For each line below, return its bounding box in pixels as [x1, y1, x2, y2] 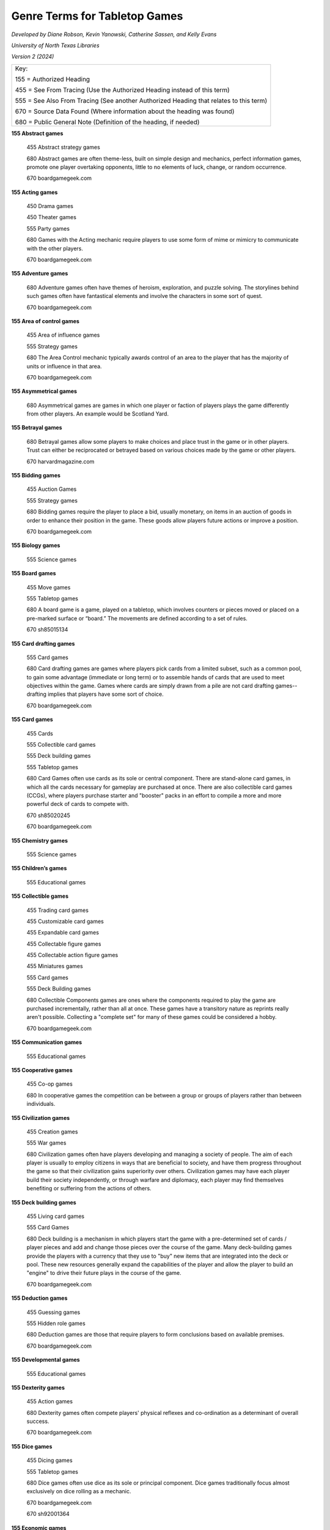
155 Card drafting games [11, 640, 75, 647]
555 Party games [26, 225, 70, 232]
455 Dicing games [26, 1457, 73, 1464]
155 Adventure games [11, 270, 68, 277]
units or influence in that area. [26, 362, 102, 370]
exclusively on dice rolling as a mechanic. [26, 1488, 131, 1495]
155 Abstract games [11, 129, 64, 137]
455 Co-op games [26, 1080, 73, 1088]
